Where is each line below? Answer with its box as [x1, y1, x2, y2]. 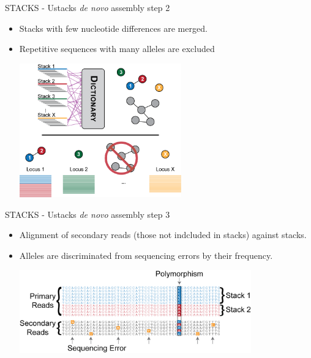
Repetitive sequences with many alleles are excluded [19, 42, 215, 55]
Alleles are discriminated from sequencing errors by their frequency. [19, 248, 273, 261]
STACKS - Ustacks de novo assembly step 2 [5, 1, 170, 13]
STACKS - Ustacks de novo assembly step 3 [5, 207, 170, 220]
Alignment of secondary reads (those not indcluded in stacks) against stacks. [19, 228, 307, 241]
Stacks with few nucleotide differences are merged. [19, 21, 208, 34]
